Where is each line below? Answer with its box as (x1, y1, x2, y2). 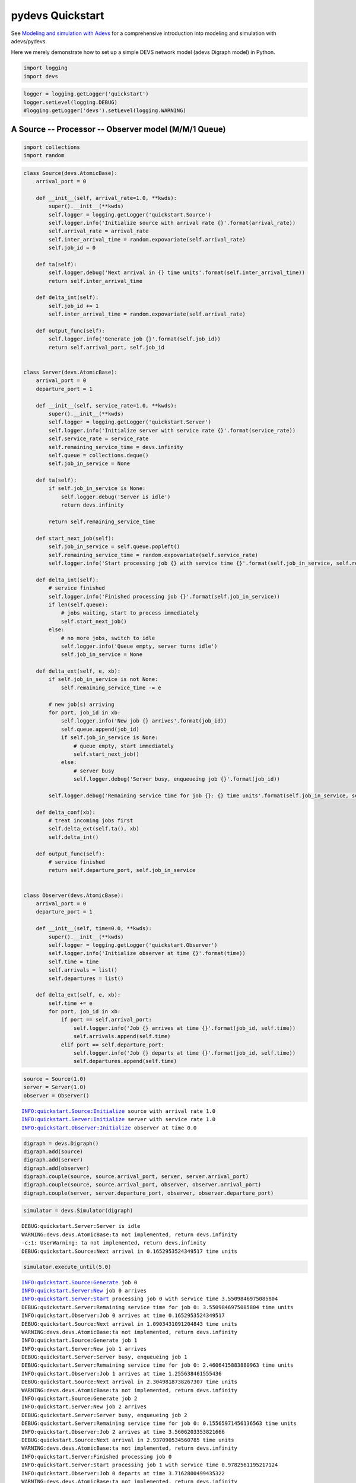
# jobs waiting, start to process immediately (61, 610, 199, 616)
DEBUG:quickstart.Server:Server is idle (21, 1223, 141, 1230)
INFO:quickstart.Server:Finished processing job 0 (21, 1453, 172, 1460)
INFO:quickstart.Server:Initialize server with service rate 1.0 (21, 1116, 216, 1123)
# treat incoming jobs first (48, 817, 133, 824)
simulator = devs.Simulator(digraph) (23, 1207, 133, 1214)
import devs (23, 73, 59, 79)
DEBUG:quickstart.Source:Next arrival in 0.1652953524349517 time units (21, 1247, 237, 1255)
